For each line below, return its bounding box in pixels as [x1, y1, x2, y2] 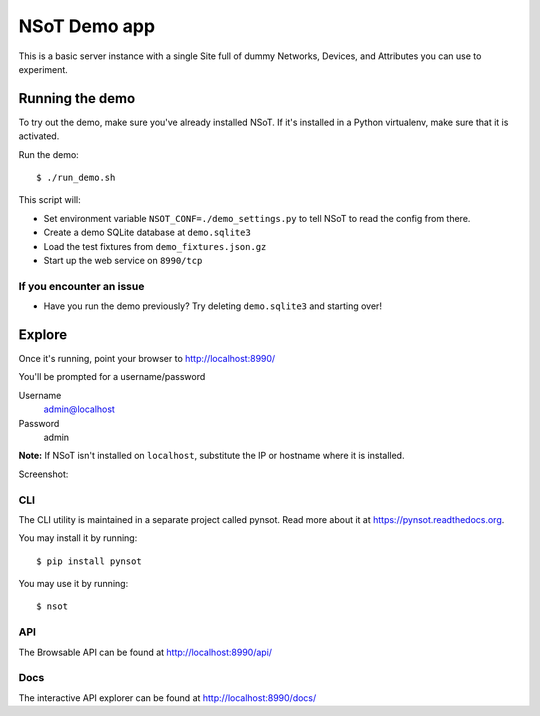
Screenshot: [18, 468, 69, 480]
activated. [18, 130, 60, 142]
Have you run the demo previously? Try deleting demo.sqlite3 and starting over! [43, 300, 382, 312]
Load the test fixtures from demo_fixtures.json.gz [43, 240, 267, 252]
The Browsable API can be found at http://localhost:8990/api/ [18, 646, 273, 658]
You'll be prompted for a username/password [18, 371, 206, 383]
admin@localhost [43, 403, 115, 415]
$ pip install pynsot [36, 555, 142, 567]
